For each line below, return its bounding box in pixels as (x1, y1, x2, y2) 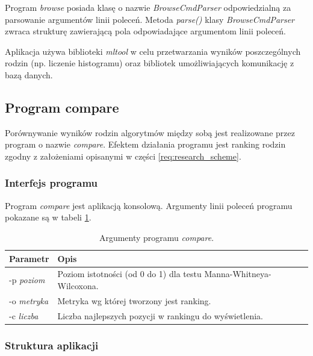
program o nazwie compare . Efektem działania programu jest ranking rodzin (5, 138, 286, 151)
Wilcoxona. (57, 279, 99, 292)
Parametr (9, 252, 49, 264)
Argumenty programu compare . (99, 231, 214, 243)
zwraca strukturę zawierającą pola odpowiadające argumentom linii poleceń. (5, 25, 286, 37)
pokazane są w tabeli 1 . (5, 211, 91, 223)
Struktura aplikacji (5, 337, 99, 352)
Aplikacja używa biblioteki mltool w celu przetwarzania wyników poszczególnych (5, 45, 301, 57)
